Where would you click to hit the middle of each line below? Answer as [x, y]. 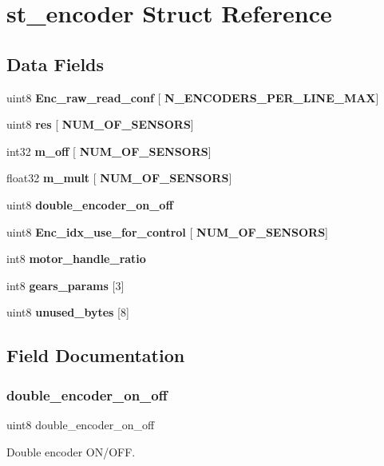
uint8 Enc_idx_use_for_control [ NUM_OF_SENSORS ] [168, 231]
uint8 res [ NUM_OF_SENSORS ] [100, 124]
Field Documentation [96, 355]
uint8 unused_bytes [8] [68, 312]
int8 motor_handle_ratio [76, 259]
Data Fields [55, 64]
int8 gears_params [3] [65, 285]
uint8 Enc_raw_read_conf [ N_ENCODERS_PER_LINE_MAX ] [193, 97]
